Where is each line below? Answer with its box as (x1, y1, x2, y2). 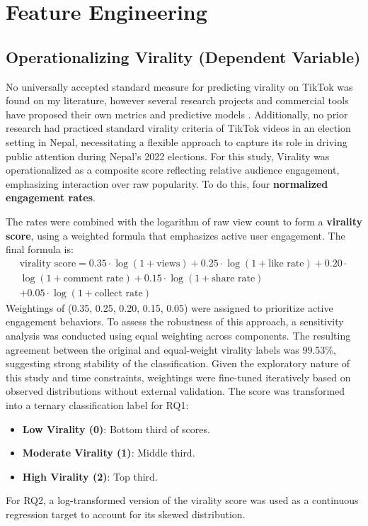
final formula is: (6, 242, 74, 257)
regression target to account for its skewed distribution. (6, 506, 246, 521)
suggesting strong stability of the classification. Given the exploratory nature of (6, 356, 350, 371)
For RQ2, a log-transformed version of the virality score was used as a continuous (6, 493, 359, 508)
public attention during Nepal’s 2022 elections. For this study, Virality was (6, 148, 330, 163)
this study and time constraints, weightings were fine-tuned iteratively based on (6, 369, 351, 384)
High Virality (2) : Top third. (22, 469, 158, 483)
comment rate (63, 273, 124, 284)
